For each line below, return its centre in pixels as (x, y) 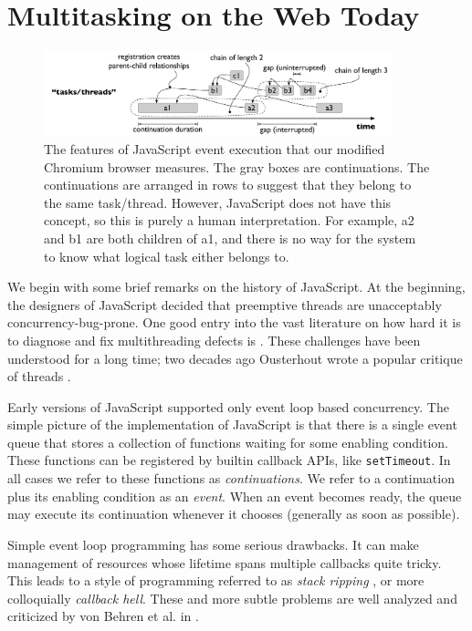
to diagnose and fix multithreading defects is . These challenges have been (214, 340)
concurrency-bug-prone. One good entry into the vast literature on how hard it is (234, 322)
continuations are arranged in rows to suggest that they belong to (228, 185)
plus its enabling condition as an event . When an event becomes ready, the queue (235, 496)
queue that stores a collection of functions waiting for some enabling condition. (228, 442)
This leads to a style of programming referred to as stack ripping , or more (216, 580)
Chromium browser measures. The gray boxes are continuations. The (237, 166)
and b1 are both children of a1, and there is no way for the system (230, 238)
